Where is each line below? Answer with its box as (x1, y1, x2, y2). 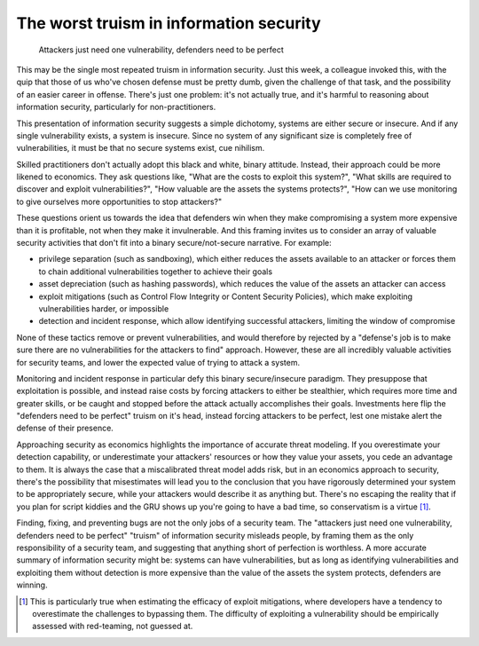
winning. (16, 579, 48, 590)
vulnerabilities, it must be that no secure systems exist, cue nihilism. (16, 143, 265, 154)
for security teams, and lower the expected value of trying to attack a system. (16, 357, 301, 367)
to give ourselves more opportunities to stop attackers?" (16, 196, 223, 207)
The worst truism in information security (16, 13, 321, 33)
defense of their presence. (16, 422, 114, 434)
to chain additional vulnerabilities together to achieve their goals (38, 266, 273, 277)
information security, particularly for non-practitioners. (16, 102, 216, 113)
